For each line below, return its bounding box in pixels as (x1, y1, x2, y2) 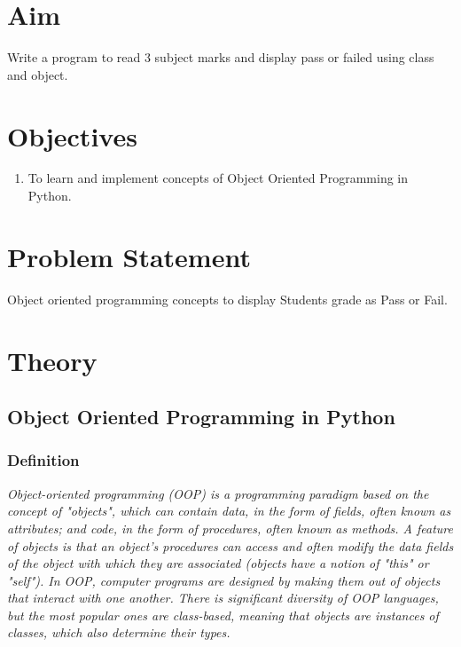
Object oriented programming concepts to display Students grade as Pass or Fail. (7, 289, 448, 308)
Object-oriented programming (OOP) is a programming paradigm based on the (7, 484, 429, 502)
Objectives (7, 117, 137, 154)
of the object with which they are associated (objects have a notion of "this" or (7, 554, 429, 572)
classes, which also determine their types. (7, 623, 230, 642)
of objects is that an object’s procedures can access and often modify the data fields (7, 536, 454, 555)
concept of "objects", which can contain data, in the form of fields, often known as (7, 501, 451, 520)
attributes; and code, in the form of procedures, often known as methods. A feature (7, 518, 453, 537)
